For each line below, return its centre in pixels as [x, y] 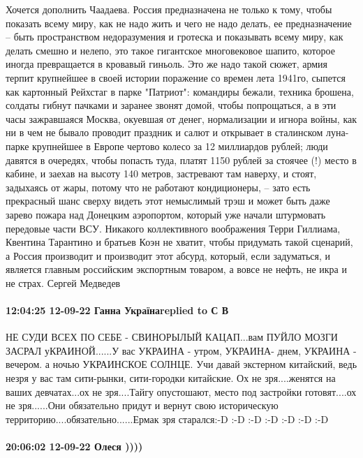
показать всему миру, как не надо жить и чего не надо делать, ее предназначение [179, 23]
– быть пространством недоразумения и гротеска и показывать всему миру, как [175, 37]
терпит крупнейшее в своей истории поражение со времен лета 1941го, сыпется [176, 77]
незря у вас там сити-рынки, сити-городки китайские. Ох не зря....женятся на [171, 378]
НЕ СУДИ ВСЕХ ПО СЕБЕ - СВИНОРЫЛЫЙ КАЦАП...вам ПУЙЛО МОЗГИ [172, 337]
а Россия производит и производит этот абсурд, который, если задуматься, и [168, 255]
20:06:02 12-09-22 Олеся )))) [74, 446]
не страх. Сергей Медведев [63, 282]
